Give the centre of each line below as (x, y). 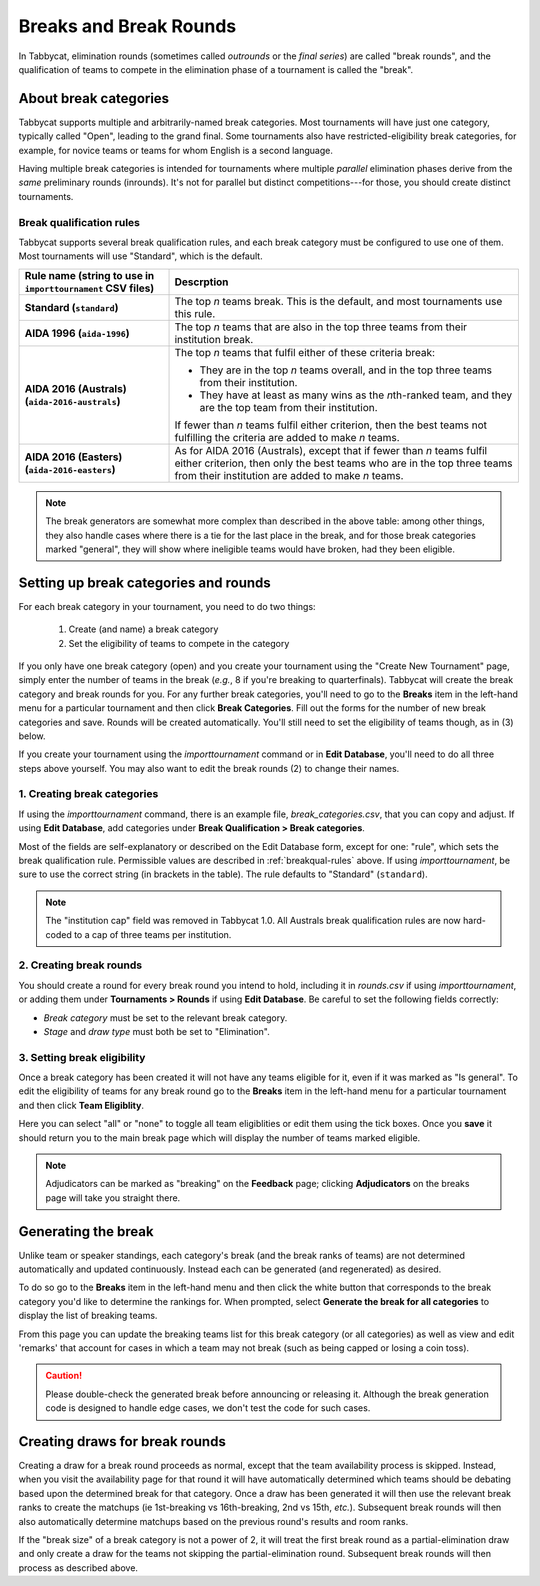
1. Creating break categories (88, 794)
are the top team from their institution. (289, 407)
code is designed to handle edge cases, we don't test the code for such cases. (208, 1408)
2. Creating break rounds (80, 965)
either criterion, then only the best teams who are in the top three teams (343, 463)
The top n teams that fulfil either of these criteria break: (304, 352)
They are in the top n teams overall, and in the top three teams (345, 370)
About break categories (94, 98)
